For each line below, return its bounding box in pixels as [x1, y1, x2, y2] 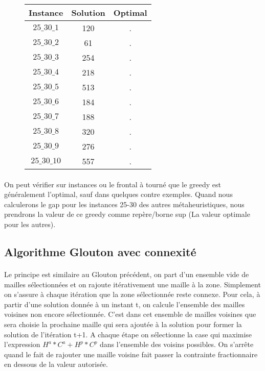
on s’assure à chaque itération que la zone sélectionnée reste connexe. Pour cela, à [4, 289, 260, 300]
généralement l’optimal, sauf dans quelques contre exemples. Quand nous [4, 189, 233, 200]
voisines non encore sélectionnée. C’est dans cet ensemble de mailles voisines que [4, 309, 256, 319]
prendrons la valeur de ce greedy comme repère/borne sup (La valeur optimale [4, 209, 250, 219]
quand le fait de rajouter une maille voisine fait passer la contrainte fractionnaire [4, 349, 258, 359]
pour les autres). [4, 218, 56, 229]
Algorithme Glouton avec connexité [4, 243, 196, 259]
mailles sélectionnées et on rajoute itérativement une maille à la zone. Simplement [4, 279, 261, 289]
